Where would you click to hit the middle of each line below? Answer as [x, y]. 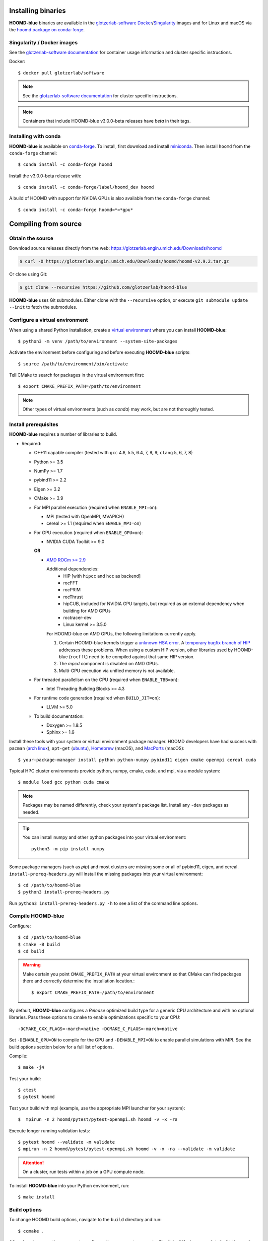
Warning [32, 965]
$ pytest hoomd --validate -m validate [67, 1142]
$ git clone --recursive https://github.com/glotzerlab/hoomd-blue [103, 287]
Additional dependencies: [72, 569]
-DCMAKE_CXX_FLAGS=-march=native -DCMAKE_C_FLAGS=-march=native [98, 1029]
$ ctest [27, 1090]
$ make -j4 [31, 1068]
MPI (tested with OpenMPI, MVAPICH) [85, 516]
